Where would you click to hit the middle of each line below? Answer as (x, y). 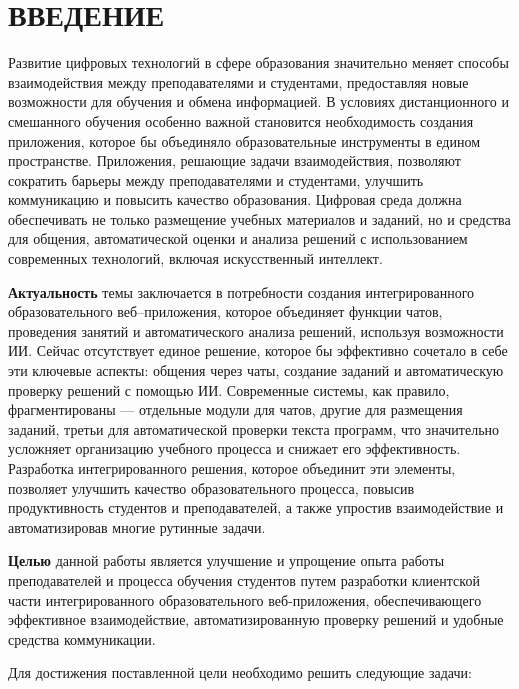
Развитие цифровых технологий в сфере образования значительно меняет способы (258, 62)
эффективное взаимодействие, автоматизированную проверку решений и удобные (256, 619)
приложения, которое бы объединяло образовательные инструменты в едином (244, 140)
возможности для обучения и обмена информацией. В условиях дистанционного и (258, 101)
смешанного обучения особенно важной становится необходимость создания (241, 120)
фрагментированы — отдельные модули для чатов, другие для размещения (235, 409)
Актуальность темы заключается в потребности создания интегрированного (241, 291)
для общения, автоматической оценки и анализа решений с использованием (238, 238)
